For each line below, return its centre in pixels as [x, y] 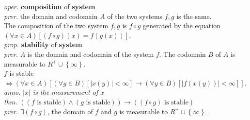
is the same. [194, 16]
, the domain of [70, 111]
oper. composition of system [50, 6]
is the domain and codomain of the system [91, 54]
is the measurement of [65, 92]
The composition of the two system [56, 26]
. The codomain [182, 54]
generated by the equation [182, 26]
